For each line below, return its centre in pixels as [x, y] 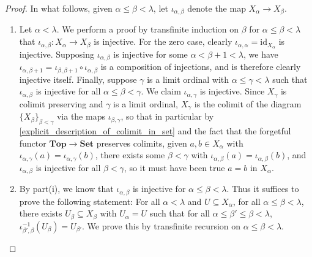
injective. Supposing [57, 54]
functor [33, 143]
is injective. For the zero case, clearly [163, 41]
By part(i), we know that [66, 189]
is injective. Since [232, 91]
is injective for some [150, 54]
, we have [261, 54]
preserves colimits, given [142, 143]
